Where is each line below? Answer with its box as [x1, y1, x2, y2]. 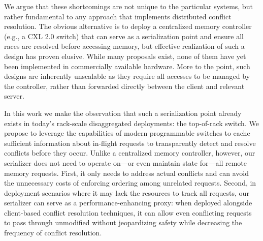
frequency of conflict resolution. [4, 227, 102, 238]
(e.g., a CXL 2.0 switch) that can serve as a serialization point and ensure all [4, 31, 244, 41]
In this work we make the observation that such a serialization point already [4, 107, 242, 118]
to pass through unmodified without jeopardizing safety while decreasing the [4, 217, 242, 228]
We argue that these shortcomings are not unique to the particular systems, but [4, 1, 253, 11]
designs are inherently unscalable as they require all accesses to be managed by [4, 71, 250, 81]
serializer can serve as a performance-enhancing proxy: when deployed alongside [4, 197, 252, 208]
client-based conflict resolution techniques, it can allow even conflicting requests [4, 207, 252, 218]
